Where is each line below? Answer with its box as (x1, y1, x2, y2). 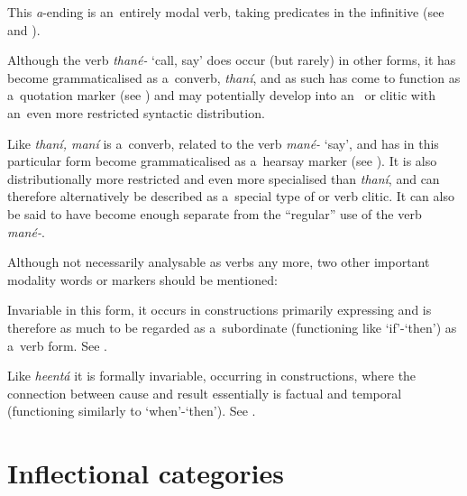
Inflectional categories (7, 455, 284, 491)
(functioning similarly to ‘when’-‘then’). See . (7, 401, 256, 420)
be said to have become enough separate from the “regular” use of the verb (7, 204, 422, 223)
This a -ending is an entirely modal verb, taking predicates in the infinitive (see (7, 3, 444, 21)
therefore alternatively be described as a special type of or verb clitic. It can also (7, 187, 454, 206)
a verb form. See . (7, 335, 107, 354)
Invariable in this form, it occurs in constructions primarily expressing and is (7, 300, 432, 319)
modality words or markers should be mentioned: (7, 270, 278, 289)
